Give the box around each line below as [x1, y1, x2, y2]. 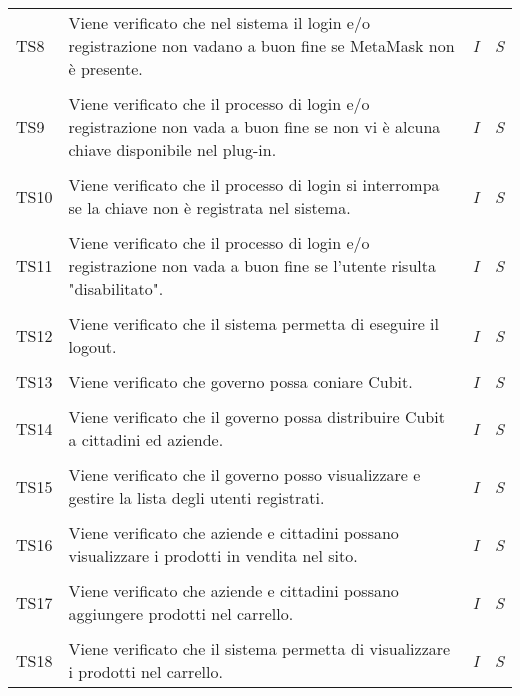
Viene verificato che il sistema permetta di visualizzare [68, 637, 451, 660]
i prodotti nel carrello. [68, 660, 223, 683]
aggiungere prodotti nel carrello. [68, 602, 294, 625]
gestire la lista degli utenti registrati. [68, 486, 325, 509]
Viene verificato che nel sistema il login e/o [68, 11, 370, 34]
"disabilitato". [68, 277, 164, 300]
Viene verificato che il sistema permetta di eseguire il [68, 312, 440, 335]
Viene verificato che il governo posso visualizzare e [68, 463, 421, 486]
